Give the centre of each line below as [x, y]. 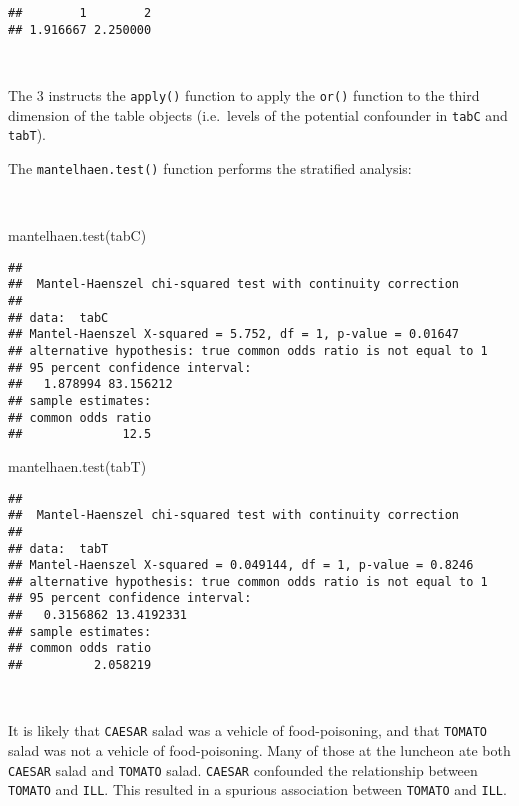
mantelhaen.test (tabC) [77, 235]
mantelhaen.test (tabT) [77, 465]
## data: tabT [58, 548]
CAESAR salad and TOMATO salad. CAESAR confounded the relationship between [243, 769]
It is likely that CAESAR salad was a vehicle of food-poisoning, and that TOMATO [248, 730]
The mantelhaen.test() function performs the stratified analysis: [210, 167]
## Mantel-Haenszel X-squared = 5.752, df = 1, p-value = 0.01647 [234, 334]
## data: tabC [58, 317]
